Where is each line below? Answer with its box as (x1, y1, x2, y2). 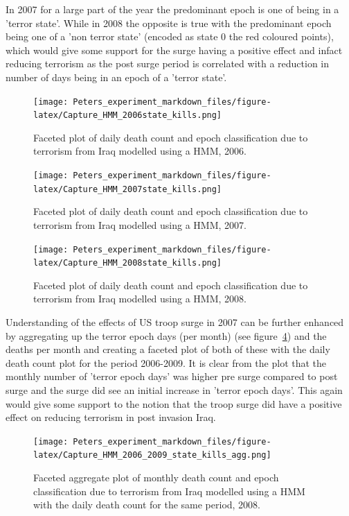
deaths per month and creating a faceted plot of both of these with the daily (6, 342, 330, 356)
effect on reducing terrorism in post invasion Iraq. (6, 410, 216, 424)
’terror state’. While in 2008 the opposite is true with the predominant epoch (6, 15, 332, 30)
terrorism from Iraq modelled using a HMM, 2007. (33, 217, 247, 232)
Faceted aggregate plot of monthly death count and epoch (33, 470, 279, 485)
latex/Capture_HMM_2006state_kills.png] (33, 110, 222, 121)
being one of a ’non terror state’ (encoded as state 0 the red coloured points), (6, 29, 334, 44)
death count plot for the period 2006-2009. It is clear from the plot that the (6, 355, 327, 370)
